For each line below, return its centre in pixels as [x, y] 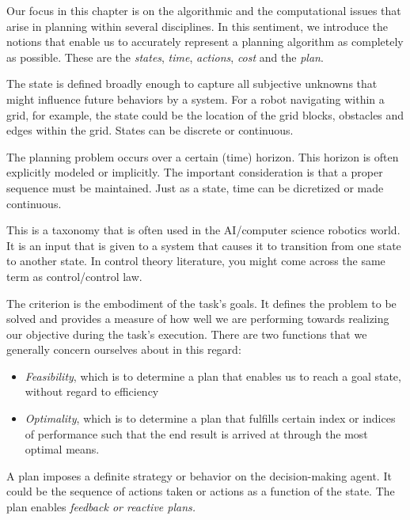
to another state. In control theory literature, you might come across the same [196, 261]
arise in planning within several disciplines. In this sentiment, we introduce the [197, 26]
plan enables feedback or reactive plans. [101, 507]
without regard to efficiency [92, 391]
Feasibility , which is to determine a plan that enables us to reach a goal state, [213, 376]
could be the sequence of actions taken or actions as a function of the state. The [201, 491]
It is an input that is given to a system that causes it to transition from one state [204, 245]
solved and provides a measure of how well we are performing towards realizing [198, 319]
